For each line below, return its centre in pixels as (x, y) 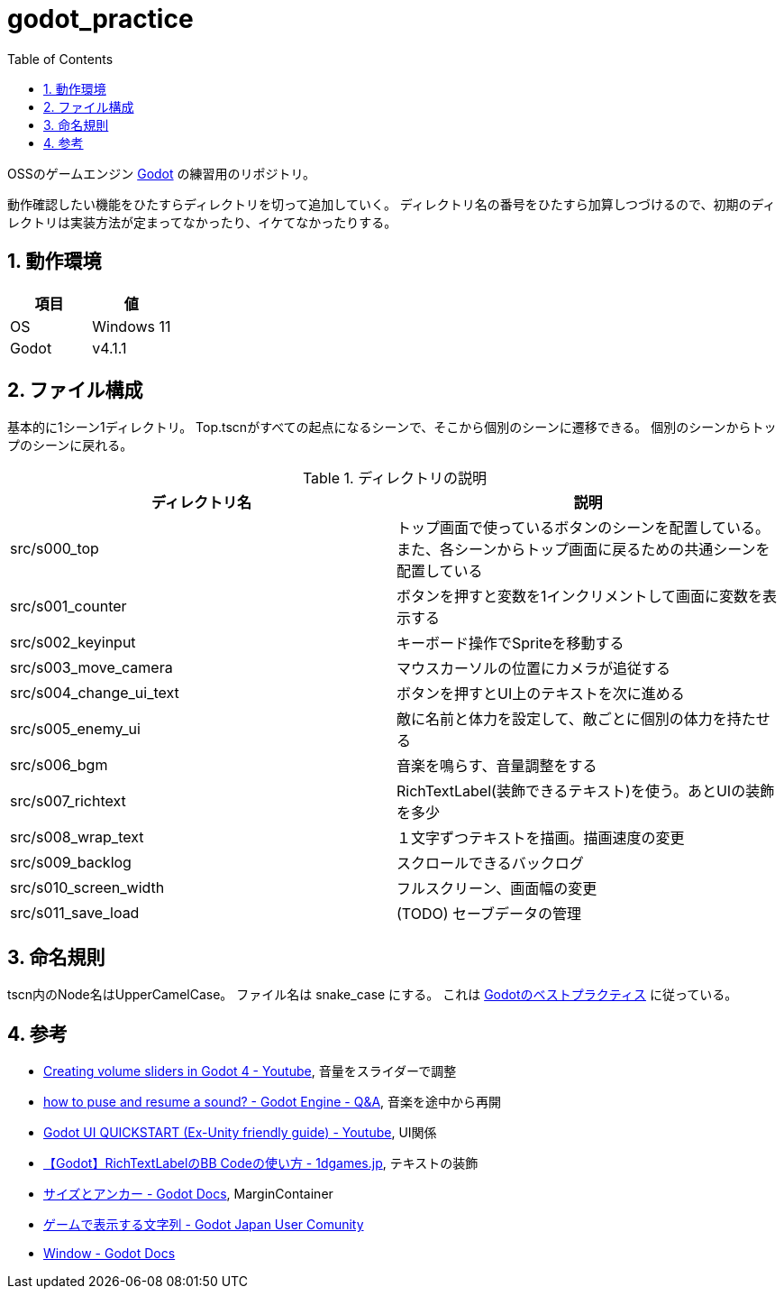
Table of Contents (60, 59)
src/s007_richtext (68, 801)
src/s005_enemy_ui (75, 729)
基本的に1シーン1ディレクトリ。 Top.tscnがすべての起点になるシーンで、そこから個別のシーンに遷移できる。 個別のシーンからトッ (392, 427)
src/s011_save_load (75, 913)
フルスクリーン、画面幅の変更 (497, 889)
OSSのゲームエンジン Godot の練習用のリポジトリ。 (161, 173)
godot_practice (100, 19)
